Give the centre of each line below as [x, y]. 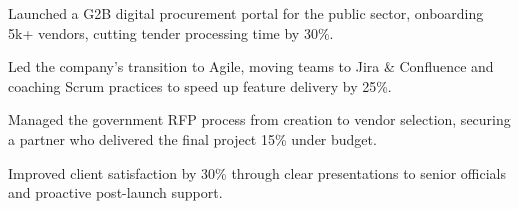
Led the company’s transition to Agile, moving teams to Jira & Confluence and [251, 66]
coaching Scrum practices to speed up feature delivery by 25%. [200, 85]
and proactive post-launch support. [115, 192]
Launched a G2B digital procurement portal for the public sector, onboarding [246, 13]
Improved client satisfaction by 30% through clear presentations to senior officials [257, 172]
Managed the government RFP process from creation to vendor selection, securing [259, 119]
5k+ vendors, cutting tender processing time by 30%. [171, 32]
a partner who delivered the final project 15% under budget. [192, 138]
